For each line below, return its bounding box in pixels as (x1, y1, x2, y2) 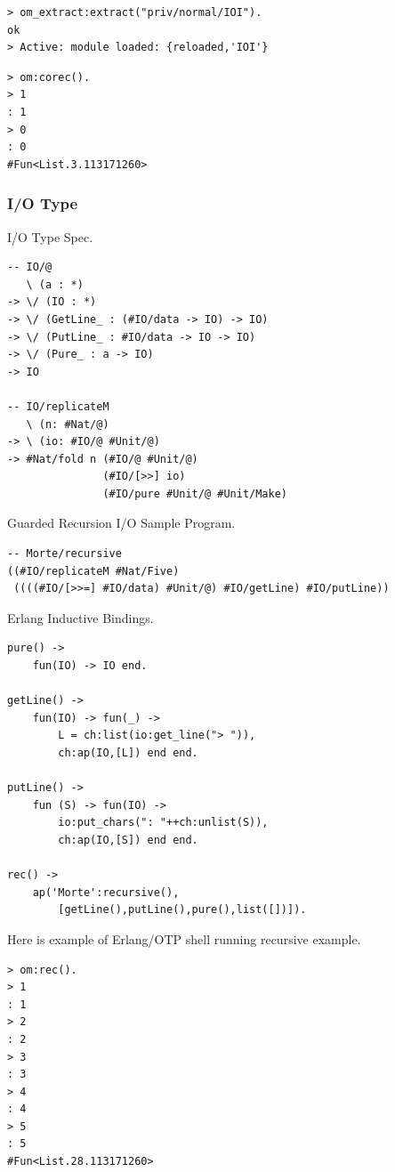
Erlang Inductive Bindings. (7, 608, 154, 626)
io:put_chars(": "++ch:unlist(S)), (58, 816, 269, 829)
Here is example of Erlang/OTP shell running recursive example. (7, 929, 361, 948)
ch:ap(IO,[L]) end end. (58, 747, 198, 759)
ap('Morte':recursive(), (32, 885, 180, 899)
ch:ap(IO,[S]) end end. (58, 833, 198, 846)
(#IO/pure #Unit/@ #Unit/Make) (102, 487, 287, 500)
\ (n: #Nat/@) (26, 417, 109, 431)
